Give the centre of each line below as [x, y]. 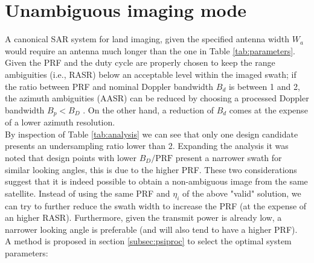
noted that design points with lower [71, 157]
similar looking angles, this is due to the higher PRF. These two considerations [151, 169]
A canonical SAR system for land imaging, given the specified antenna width [147, 39]
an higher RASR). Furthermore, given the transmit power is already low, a [143, 217]
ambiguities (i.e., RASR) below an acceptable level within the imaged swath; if [151, 74]
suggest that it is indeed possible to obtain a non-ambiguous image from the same [156, 181]
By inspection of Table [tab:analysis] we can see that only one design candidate [152, 134]
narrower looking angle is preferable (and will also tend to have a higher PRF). [151, 229]
